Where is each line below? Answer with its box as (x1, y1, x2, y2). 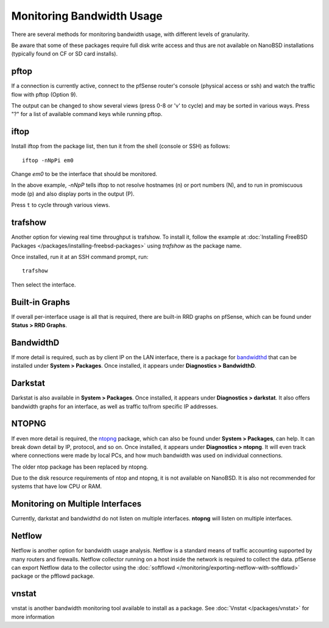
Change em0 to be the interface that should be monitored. (11, 170, 158, 178)
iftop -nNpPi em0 (22, 156, 74, 164)
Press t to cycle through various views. (11, 202, 110, 209)
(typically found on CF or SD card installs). (11, 50, 118, 57)
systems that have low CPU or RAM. (11, 483, 102, 490)
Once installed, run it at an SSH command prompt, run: (11, 253, 149, 260)
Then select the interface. (11, 281, 76, 288)
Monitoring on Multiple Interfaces (11, 498, 142, 509)
